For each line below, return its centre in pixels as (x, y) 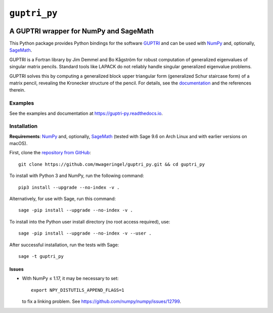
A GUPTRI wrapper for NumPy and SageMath (82, 31)
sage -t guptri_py (41, 256)
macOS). (18, 144)
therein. (17, 90)
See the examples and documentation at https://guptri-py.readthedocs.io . (86, 113)
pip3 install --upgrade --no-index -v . (69, 187)
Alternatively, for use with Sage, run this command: (63, 199)
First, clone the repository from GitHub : (50, 153)
